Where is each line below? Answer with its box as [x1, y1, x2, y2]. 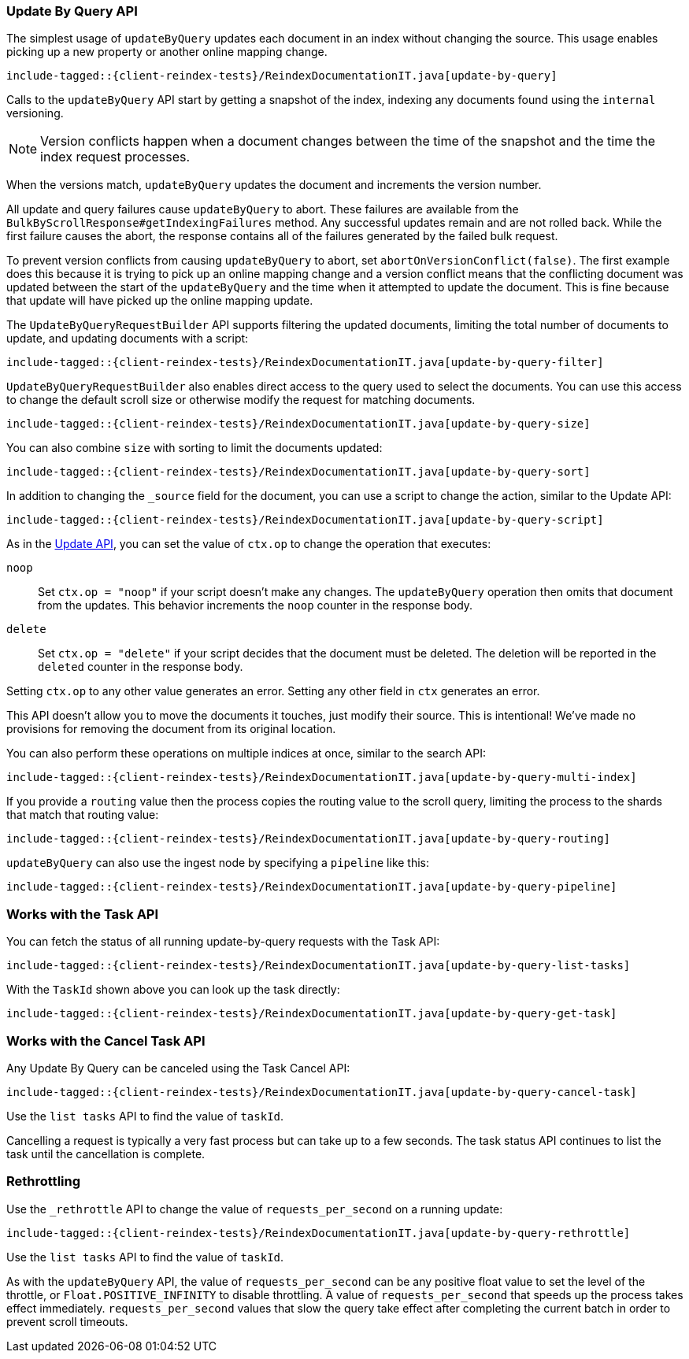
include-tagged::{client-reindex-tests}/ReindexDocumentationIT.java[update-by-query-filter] [6, 356, 604, 369]
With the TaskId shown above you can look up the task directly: [6, 983, 340, 997]
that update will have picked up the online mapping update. [6, 294, 313, 308]
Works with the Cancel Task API [6, 1032, 206, 1049]
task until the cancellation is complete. [6, 1146, 206, 1161]
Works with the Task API [6, 905, 159, 922]
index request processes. [40, 149, 191, 165]
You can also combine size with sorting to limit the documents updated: [6, 441, 383, 455]
